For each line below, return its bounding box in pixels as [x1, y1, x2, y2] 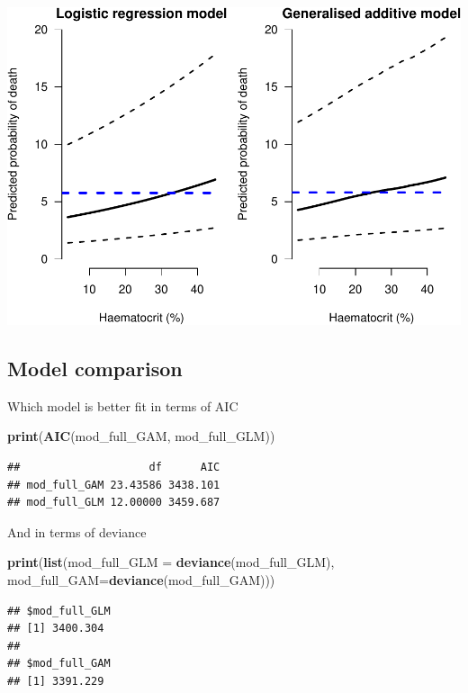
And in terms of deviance [7, 522, 147, 541]
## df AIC [7, 460, 220, 473]
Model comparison [7, 354, 183, 382]
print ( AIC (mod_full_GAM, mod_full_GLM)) [7, 427, 275, 445]
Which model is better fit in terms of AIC [7, 396, 238, 415]
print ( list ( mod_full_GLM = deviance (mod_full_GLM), [7, 553, 335, 571]
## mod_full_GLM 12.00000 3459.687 [7, 496, 220, 509]
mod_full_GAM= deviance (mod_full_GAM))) [7, 570, 275, 589]
